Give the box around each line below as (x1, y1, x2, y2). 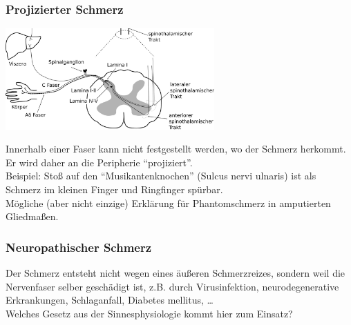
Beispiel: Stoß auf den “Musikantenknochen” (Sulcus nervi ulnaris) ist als (6, 168, 316, 183)
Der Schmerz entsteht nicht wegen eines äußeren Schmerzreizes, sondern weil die (6, 266, 345, 280)
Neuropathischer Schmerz (6, 238, 152, 255)
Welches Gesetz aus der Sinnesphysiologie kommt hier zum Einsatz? (6, 306, 293, 320)
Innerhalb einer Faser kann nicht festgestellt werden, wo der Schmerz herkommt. (6, 141, 346, 156)
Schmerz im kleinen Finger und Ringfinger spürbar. (6, 182, 223, 197)
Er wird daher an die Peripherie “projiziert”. (6, 155, 193, 169)
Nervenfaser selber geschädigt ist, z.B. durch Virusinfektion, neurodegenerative (6, 279, 339, 293)
